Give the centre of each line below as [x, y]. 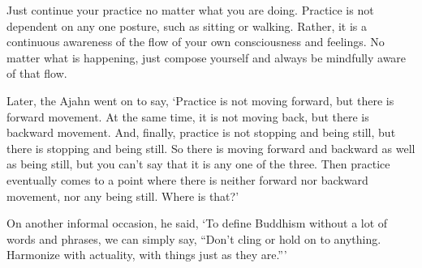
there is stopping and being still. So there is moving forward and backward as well [211, 148]
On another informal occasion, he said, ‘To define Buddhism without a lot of [197, 223]
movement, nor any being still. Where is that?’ [123, 196]
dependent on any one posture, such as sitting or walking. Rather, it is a [187, 26]
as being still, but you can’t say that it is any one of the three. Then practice [198, 164]
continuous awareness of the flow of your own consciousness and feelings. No [196, 42]
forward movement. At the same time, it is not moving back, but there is [188, 116]
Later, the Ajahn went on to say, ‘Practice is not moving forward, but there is [200, 100]
